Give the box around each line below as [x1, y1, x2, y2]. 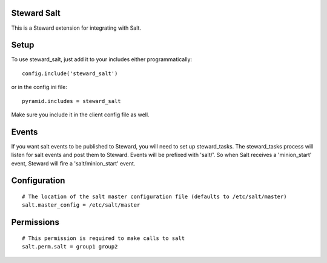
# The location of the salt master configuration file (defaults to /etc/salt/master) [22, 193, 287, 200]
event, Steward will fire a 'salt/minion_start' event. [11, 159, 136, 167]
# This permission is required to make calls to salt [22, 235, 185, 242]
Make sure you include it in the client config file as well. [11, 111, 150, 118]
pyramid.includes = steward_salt [22, 98, 121, 104]
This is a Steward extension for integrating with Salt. [11, 24, 142, 32]
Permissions [11, 217, 60, 227]
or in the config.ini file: [11, 84, 68, 91]
